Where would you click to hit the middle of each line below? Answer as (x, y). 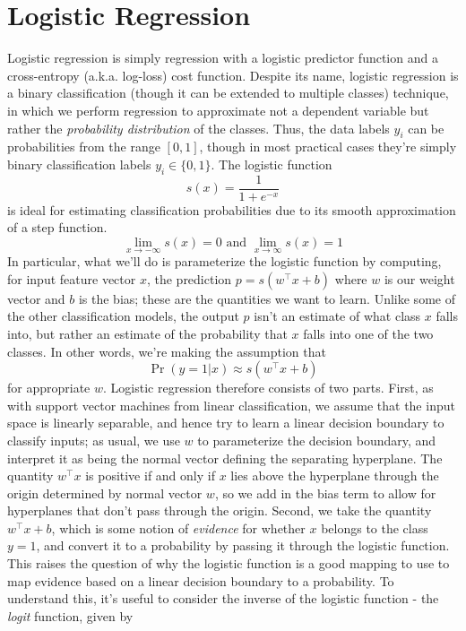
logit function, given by (70, 615)
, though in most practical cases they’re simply (328, 147)
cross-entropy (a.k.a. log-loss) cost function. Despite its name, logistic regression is (233, 75)
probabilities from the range (84, 147)
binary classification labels (79, 164)
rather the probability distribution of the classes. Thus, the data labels (198, 128)
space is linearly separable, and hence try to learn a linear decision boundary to (226, 423)
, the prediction (189, 278)
